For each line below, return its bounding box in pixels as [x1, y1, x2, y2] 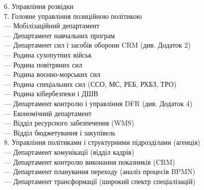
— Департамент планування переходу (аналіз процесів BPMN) [4, 166, 196, 177]
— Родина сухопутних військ [4, 49, 92, 60]
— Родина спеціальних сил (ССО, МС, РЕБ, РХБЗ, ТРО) [4, 78, 177, 89]
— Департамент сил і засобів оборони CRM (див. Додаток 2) [4, 40, 191, 50]
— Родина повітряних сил [4, 59, 82, 69]
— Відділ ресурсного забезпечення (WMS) [4, 118, 135, 128]
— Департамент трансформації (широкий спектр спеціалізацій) [4, 176, 196, 186]
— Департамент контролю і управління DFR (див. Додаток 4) [4, 98, 193, 108]
